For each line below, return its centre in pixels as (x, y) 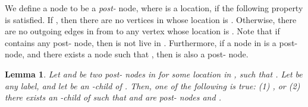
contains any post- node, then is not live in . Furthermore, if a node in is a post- (151, 42)
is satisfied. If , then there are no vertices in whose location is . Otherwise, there (151, 19)
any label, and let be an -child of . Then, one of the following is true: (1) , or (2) (153, 85)
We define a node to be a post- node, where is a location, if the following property (154, 8)
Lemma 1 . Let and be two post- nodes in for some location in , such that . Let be (154, 74)
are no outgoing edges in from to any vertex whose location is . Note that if (142, 31)
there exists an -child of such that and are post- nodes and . (113, 97)
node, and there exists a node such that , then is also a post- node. (127, 54)
